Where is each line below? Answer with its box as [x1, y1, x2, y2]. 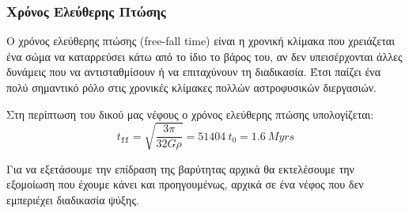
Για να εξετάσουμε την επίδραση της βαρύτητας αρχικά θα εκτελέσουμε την [6, 160, 354, 177]
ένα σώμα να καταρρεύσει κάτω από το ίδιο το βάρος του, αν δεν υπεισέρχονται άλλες [6, 48, 403, 64]
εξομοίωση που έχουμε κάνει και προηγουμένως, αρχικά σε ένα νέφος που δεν [6, 176, 364, 192]
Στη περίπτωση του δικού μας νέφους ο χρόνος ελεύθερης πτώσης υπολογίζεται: [6, 105, 374, 122]
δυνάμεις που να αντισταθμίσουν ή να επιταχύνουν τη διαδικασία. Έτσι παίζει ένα [6, 63, 381, 80]
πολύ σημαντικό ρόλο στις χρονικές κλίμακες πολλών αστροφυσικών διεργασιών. [6, 79, 377, 95]
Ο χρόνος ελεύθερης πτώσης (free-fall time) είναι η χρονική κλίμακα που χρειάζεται [6, 32, 395, 49]
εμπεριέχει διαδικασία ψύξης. [6, 191, 139, 207]
